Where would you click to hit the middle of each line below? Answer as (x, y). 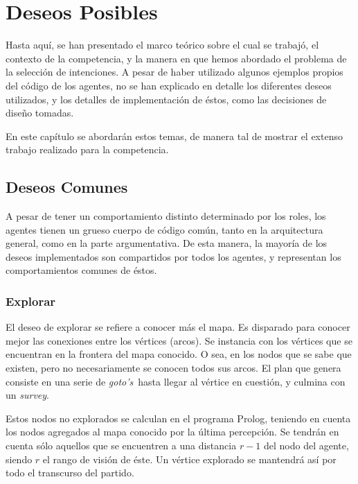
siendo (19, 459)
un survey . (27, 395)
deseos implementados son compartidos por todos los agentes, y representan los (173, 256)
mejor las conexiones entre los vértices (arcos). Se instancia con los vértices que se (179, 340)
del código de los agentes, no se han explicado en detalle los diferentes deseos (169, 85)
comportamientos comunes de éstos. (81, 270)
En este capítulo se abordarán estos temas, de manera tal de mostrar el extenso (174, 136)
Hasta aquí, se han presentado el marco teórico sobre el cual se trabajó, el (162, 45)
